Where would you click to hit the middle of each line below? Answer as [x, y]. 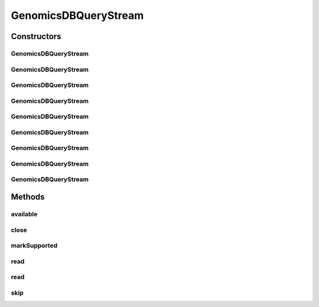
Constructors [36, 36]
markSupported [34, 245]
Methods [28, 197]
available [24, 214]
